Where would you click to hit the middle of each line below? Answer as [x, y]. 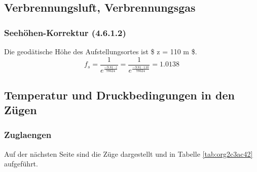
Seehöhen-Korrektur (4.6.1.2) [65, 32]
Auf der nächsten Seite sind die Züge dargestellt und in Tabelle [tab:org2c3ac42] [128, 153]
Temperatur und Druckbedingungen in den [119, 95]
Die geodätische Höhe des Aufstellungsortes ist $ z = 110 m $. [101, 51]
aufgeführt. [21, 164]
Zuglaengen [28, 135]
